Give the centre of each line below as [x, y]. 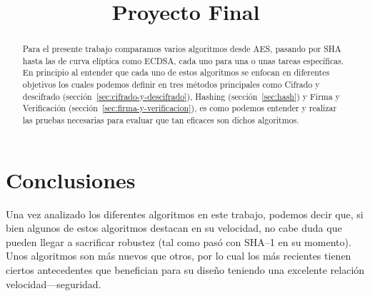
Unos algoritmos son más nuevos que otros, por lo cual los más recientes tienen [179, 256]
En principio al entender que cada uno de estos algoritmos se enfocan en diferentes [176, 72]
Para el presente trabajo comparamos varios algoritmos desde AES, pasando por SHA [182, 49]
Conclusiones [71, 179]
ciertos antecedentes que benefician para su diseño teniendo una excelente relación [185, 270]
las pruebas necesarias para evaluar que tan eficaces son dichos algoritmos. [161, 120]
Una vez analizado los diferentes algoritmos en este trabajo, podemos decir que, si [185, 214]
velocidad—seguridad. [54, 284]
